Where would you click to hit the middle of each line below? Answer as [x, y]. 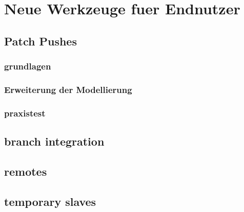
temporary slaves [50, 201]
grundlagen [28, 66]
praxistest [25, 113]
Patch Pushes [40, 41]
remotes [26, 171]
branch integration [54, 141]
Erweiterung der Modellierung [68, 89]
